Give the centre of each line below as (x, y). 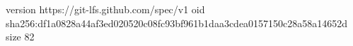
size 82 (20, 37)
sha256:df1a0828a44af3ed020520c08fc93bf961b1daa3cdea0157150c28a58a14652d (177, 23)
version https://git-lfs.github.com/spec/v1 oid (105, 9)
